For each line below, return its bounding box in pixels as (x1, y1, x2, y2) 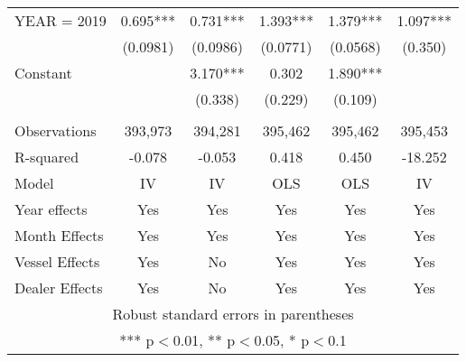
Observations (14, 120, 97, 141)
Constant (14, 62, 72, 83)
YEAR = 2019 (14, 10, 107, 31)
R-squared (14, 146, 79, 167)
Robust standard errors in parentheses (112, 303, 354, 324)
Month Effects (14, 225, 104, 246)
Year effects (14, 199, 88, 219)
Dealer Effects (14, 277, 103, 298)
